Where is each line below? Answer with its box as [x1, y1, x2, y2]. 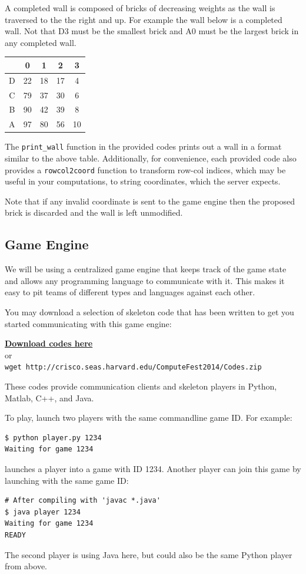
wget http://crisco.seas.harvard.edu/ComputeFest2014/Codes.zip [5, 363, 262, 372]
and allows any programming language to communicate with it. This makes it [5, 274, 285, 286]
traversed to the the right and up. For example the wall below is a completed [5, 13, 282, 25]
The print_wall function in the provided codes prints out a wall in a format [5, 140, 282, 153]
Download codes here [5, 337, 93, 349]
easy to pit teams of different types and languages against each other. [5, 286, 255, 298]
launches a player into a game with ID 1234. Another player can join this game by [5, 463, 301, 475]
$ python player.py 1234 [5, 433, 102, 442]
